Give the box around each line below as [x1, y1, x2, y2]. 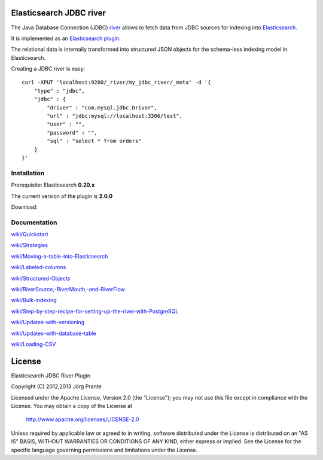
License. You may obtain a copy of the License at [11, 403, 133, 410]
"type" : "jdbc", [33, 87, 85, 94]
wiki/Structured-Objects [11, 275, 71, 282]
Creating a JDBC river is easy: [11, 65, 86, 72]
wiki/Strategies [11, 242, 48, 249]
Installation [11, 169, 45, 177]
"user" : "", [47, 121, 85, 128]
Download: [11, 203, 38, 211]
